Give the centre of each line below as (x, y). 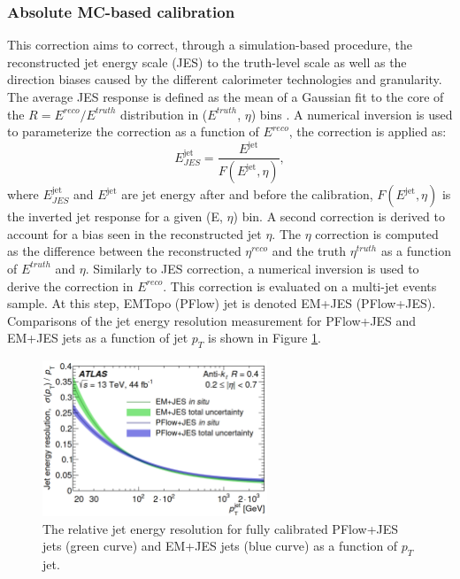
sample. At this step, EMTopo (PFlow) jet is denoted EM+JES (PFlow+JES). (222, 303)
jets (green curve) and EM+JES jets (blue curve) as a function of (220, 546)
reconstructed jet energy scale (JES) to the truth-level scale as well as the (207, 62)
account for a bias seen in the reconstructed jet (134, 233)
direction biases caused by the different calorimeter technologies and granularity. (225, 79)
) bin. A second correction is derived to (339, 216)
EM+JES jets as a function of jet (98, 338)
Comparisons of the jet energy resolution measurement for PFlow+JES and (212, 320)
